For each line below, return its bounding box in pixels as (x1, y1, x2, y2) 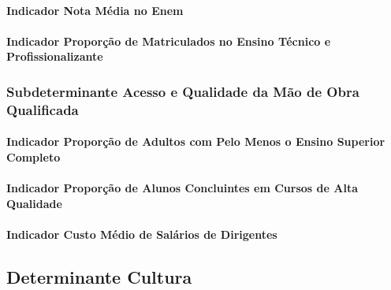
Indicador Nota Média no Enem (6, 2, 184, 18)
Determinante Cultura (6, 264, 192, 288)
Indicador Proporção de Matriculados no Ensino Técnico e (6, 32, 331, 49)
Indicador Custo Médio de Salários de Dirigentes (6, 225, 277, 242)
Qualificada (6, 99, 79, 119)
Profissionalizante (6, 48, 103, 65)
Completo (6, 148, 61, 165)
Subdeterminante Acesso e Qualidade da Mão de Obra (6, 81, 359, 101)
